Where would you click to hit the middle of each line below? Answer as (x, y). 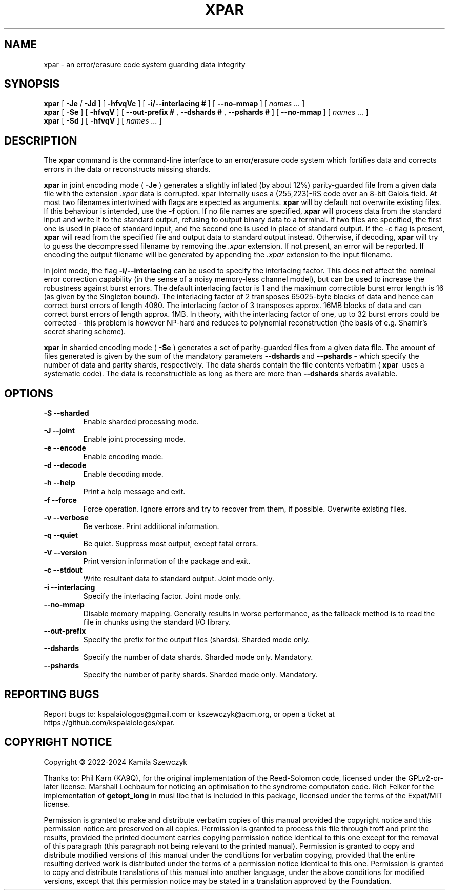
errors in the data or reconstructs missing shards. (127, 169)
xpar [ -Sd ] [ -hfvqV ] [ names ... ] (103, 121)
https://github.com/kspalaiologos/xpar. (109, 722)
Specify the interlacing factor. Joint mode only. (162, 596)
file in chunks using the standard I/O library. (157, 622)
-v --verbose (66, 518)
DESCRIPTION (41, 140)
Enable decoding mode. (123, 474)
